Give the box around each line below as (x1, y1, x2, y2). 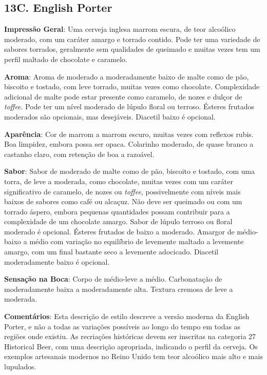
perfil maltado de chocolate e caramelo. (4, 53, 128, 64)
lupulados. (4, 361, 36, 372)
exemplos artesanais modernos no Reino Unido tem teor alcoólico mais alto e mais (4, 351, 263, 362)
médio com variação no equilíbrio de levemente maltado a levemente (29, 236, 244, 247)
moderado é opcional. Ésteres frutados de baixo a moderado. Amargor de (4, 226, 235, 236)
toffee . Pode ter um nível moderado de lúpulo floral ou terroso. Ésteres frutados (4, 101, 255, 112)
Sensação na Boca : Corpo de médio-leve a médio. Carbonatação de (4, 273, 222, 284)
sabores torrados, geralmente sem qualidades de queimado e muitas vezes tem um (4, 44, 260, 54)
